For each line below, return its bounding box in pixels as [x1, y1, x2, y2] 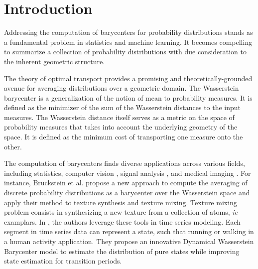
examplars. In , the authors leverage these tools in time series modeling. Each [4, 216, 241, 227]
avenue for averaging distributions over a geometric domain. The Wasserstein [4, 83, 239, 93]
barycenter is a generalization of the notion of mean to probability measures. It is [4, 92, 253, 103]
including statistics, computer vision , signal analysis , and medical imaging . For [4, 167, 251, 178]
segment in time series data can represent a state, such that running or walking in [4, 226, 254, 237]
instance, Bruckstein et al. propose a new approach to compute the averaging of [4, 177, 248, 188]
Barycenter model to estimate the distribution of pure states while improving [4, 246, 240, 256]
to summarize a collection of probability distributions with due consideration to [4, 46, 247, 57]
